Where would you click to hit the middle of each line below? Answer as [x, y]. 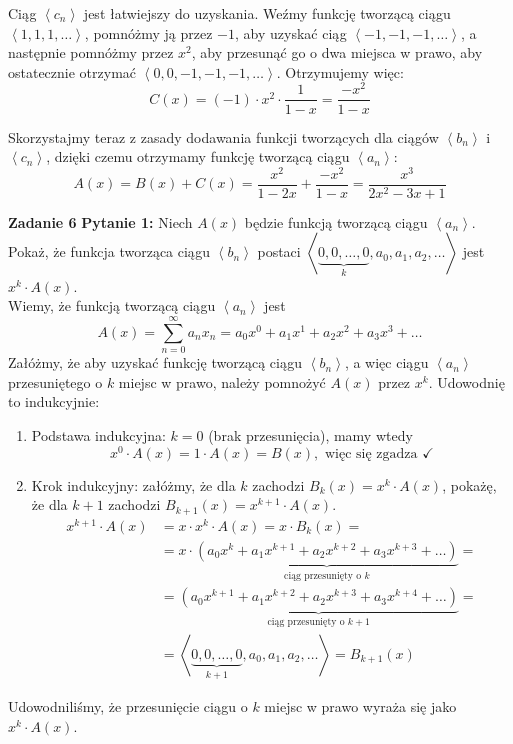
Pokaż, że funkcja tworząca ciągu [109, 251]
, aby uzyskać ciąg [290, 32]
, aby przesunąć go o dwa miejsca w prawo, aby [337, 52]
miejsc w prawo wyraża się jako [360, 706]
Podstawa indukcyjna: [98, 434]
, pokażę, [469, 484]
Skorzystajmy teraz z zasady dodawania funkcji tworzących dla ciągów [223, 136]
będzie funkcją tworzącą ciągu [336, 221]
